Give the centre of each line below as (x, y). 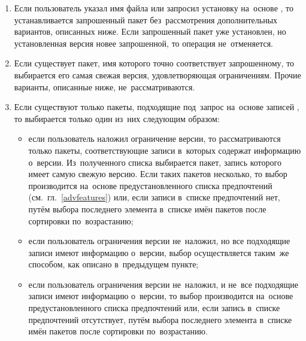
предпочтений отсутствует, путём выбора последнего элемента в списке (160, 319)
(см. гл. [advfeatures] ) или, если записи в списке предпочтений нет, (154, 197)
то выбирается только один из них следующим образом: (117, 118)
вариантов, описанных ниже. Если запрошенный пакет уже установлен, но (150, 31)
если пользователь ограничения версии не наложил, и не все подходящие (163, 284)
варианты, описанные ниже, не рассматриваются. (104, 86)
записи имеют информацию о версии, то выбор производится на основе (161, 296)
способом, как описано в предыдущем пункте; (113, 264)
